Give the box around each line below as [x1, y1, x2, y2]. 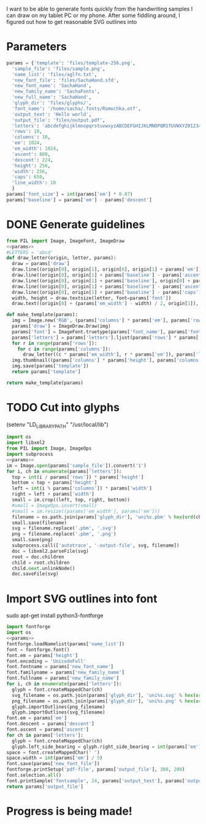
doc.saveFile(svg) [12, 571, 59, 577]
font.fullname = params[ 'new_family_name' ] [6, 675, 120, 682]
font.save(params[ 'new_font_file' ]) [6, 761, 100, 767]
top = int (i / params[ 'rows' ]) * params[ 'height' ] [12, 474, 144, 480]
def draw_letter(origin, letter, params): [6, 255, 116, 261]
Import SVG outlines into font [6, 591, 158, 606]
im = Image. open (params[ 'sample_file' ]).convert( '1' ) [6, 463, 147, 469]
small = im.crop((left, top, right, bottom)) [12, 497, 131, 503]
